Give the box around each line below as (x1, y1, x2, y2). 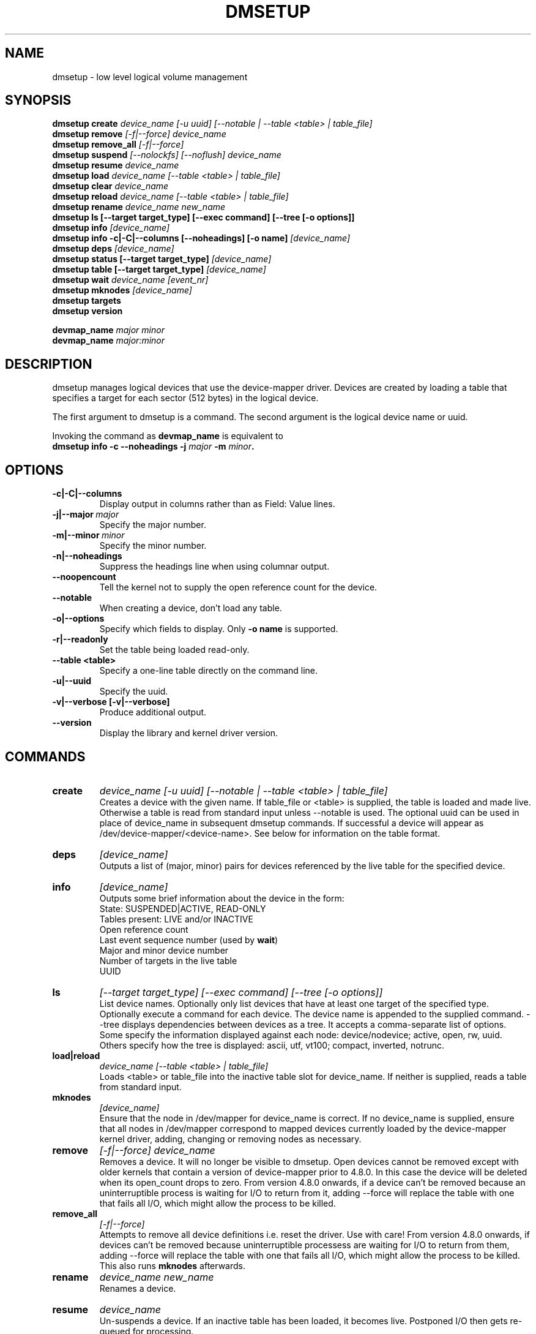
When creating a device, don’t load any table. (99, 603, 282, 614)
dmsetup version (52, 306, 123, 317)
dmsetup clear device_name (52, 181, 169, 192)
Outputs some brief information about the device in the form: (99, 892, 344, 903)
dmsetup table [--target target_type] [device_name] (52, 264, 266, 275)
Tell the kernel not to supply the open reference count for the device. (99, 582, 378, 593)
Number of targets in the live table (99, 955, 237, 966)
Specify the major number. (99, 519, 206, 530)
